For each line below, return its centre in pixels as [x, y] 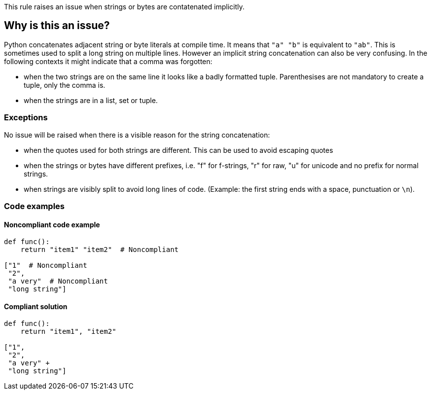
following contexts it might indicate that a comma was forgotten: [108, 61]
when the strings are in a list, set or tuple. [91, 100]
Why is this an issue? [57, 26]
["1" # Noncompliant [46, 266]
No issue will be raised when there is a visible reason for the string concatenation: [137, 135]
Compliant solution [36, 306]
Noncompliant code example [52, 224]
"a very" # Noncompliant [58, 281]
